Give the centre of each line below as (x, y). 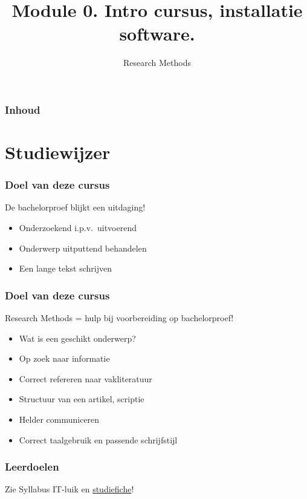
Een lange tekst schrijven (66, 268)
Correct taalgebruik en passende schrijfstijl (98, 439)
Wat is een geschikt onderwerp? (77, 338)
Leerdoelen (32, 467)
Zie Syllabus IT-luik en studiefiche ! (69, 489)
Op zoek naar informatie (64, 358)
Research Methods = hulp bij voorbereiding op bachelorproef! (119, 318)
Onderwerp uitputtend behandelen (83, 248)
